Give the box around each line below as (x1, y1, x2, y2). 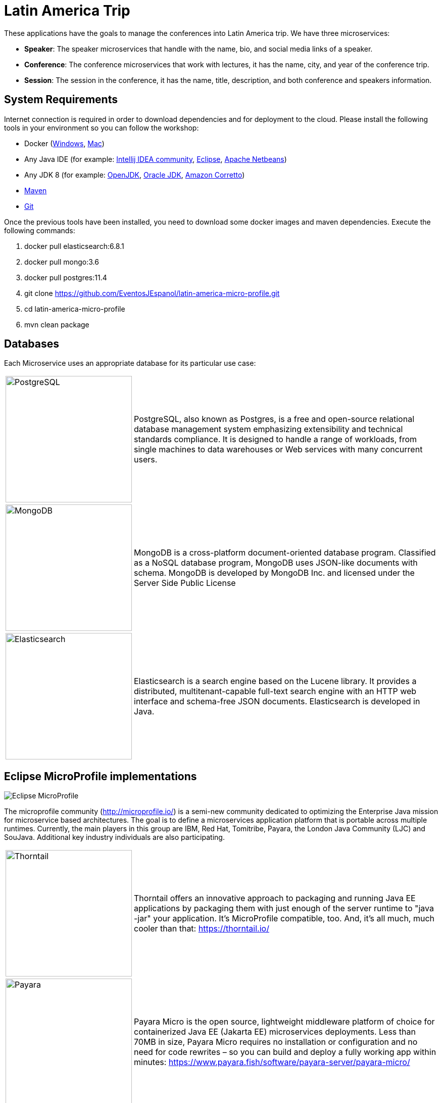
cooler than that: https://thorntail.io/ (134, 923, 269, 934)
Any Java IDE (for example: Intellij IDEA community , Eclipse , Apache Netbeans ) (24, 154, 287, 163)
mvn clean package (24, 320, 89, 329)
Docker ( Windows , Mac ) (24, 139, 105, 148)
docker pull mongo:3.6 (24, 257, 99, 266)
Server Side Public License (134, 578, 236, 588)
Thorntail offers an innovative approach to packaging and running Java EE (134, 893, 416, 904)
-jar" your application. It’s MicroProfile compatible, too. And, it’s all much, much (134, 913, 435, 924)
